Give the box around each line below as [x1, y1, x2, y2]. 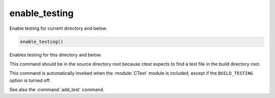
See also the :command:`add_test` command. [9, 86, 104, 93]
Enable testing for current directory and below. [9, 25, 107, 31]
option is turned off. [9, 77, 51, 83]
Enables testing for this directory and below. [9, 52, 102, 58]
